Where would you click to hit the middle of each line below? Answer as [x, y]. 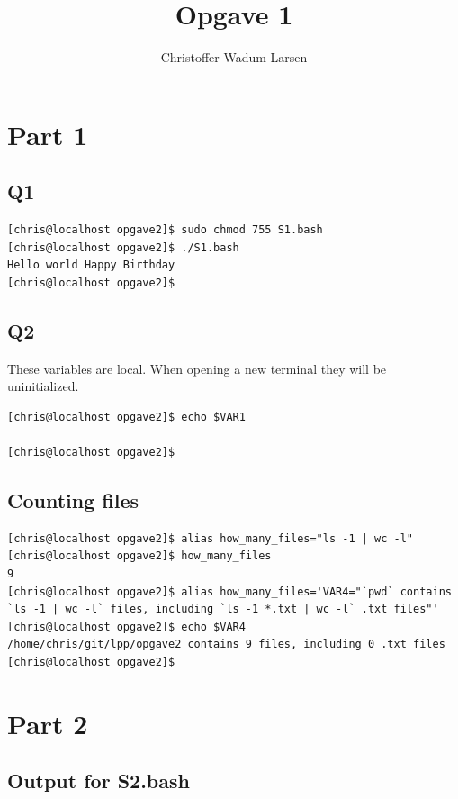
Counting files [73, 500]
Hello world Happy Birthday [91, 265]
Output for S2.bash [99, 781]
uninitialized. [43, 386]
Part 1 [48, 134]
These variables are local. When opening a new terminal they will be [197, 368]
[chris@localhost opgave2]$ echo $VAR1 [126, 417]
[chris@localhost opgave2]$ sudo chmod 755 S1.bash [165, 230]
